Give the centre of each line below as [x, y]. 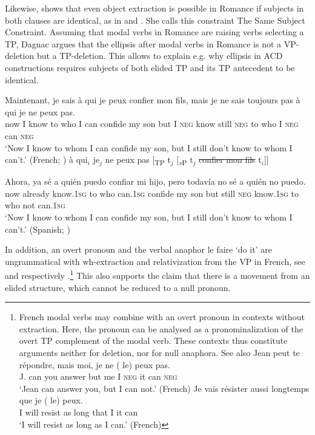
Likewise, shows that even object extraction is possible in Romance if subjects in [154, 8]
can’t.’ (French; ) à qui [46, 159]
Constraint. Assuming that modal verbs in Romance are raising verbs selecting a [154, 32]
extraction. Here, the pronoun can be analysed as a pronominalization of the [161, 328]
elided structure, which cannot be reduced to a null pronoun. [118, 287]
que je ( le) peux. [51, 400]
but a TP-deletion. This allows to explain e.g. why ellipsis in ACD [160, 56]
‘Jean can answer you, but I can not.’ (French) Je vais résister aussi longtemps [164, 388]
